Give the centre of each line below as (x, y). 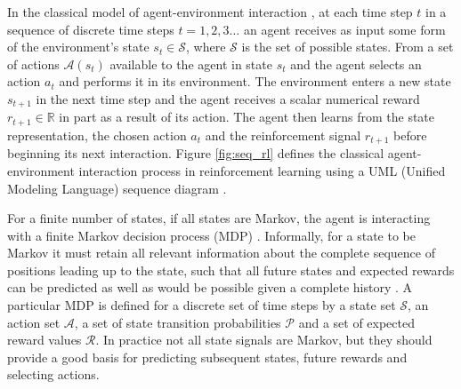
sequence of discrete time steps (91, 29)
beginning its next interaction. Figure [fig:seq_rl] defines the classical (196, 153)
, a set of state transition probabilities (178, 322)
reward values (44, 340)
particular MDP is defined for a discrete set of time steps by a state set (202, 305)
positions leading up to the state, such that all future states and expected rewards (231, 270)
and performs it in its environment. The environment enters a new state (255, 81)
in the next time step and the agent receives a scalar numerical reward (228, 98)
